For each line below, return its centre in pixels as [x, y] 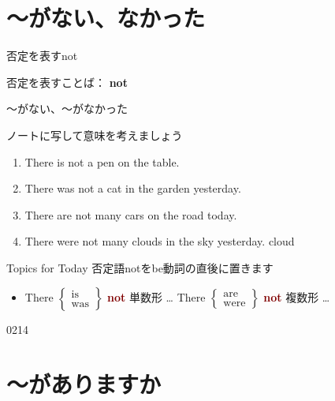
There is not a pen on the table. [102, 161]
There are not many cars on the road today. [131, 214]
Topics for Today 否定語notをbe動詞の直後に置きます [140, 267]
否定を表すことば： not [67, 82]
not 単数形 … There [156, 297]
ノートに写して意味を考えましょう [95, 135]
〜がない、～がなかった [67, 109]
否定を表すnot [42, 56]
